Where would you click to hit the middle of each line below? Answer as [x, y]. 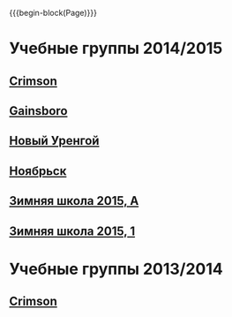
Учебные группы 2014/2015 [116, 49]
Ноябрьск [38, 171]
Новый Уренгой [54, 141]
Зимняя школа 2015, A [74, 201]
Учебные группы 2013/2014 [116, 269]
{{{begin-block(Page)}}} [53, 13]
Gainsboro [38, 111]
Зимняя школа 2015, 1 [72, 231]
